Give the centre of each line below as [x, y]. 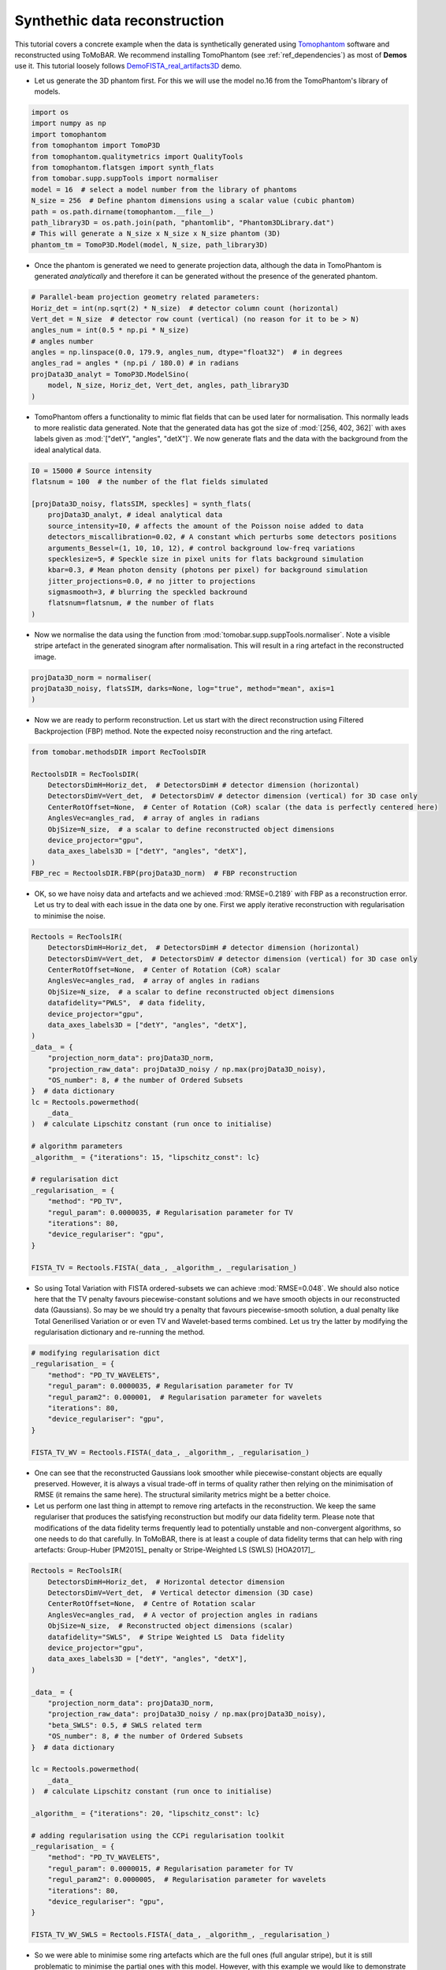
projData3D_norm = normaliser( [92, 677]
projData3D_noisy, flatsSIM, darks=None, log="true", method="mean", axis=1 [183, 689]
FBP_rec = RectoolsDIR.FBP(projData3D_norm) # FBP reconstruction [164, 873]
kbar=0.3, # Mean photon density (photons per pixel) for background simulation [208, 570]
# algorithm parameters [77, 1146]
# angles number [63, 341]
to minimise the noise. [70, 916]
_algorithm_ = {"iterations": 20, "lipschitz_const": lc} [145, 1813]
